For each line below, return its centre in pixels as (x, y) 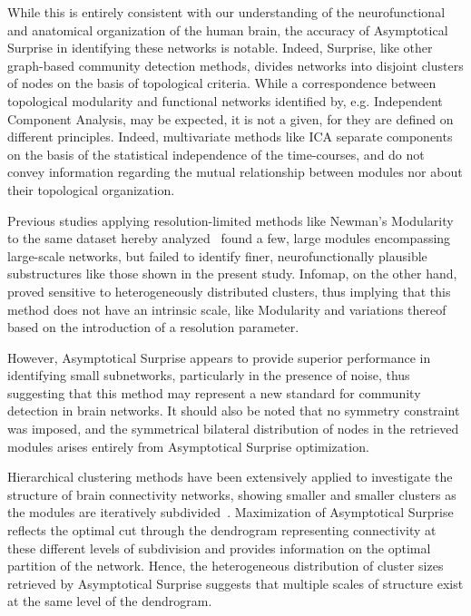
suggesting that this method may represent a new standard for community (214, 392)
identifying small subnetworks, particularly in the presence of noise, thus (209, 375)
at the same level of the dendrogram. (110, 601)
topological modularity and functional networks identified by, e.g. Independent (225, 100)
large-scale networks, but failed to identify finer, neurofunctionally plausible (217, 255)
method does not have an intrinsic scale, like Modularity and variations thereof (227, 309)
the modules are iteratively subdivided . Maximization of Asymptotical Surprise (231, 512)
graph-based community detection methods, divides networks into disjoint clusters (235, 65)
